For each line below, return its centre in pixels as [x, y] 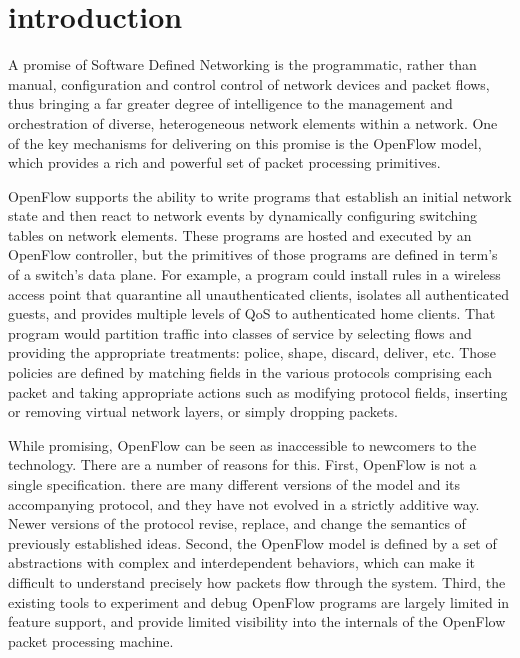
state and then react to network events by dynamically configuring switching [242, 215]
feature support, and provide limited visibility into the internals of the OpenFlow [257, 621]
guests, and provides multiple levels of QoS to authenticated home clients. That [252, 313]
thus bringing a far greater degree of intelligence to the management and [230, 103]
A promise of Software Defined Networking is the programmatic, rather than [242, 64]
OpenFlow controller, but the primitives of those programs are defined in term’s [253, 254]
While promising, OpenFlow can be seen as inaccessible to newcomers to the [242, 444]
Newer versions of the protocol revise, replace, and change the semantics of [237, 523]
